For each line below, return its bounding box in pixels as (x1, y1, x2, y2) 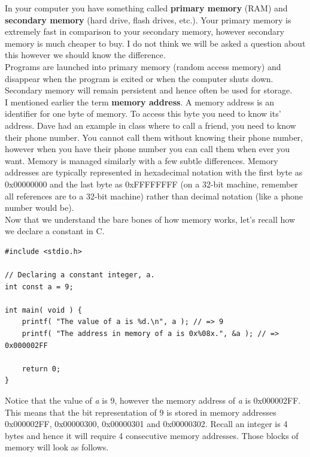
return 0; (22, 364, 61, 373)
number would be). (5, 201, 74, 214)
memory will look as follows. (5, 441, 109, 453)
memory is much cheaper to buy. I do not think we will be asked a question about (5, 37, 306, 49)
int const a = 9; (5, 282, 74, 291)
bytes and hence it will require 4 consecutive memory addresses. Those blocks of (5, 429, 299, 441)
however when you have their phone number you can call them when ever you (5, 143, 290, 155)
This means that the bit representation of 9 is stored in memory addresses (5, 405, 276, 418)
